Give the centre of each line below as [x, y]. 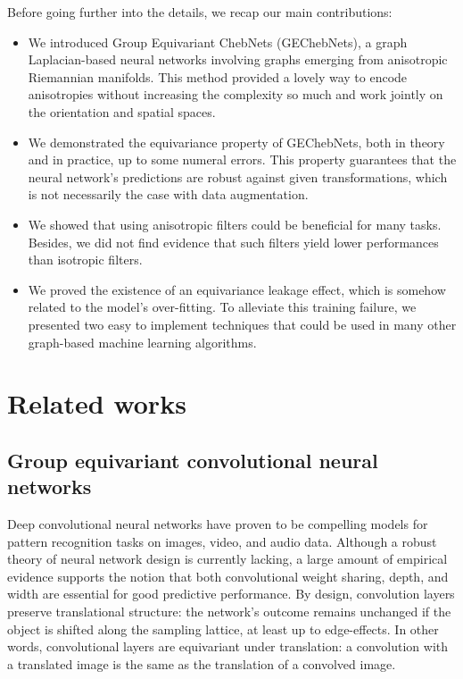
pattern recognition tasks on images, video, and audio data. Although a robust [222, 541]
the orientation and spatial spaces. [122, 111]
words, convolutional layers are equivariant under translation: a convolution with [228, 646]
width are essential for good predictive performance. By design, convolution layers [231, 594]
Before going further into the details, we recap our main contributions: [200, 12]
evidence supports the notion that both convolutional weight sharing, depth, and [228, 576]
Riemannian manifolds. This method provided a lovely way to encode [218, 76]
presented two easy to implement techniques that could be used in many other [242, 324]
